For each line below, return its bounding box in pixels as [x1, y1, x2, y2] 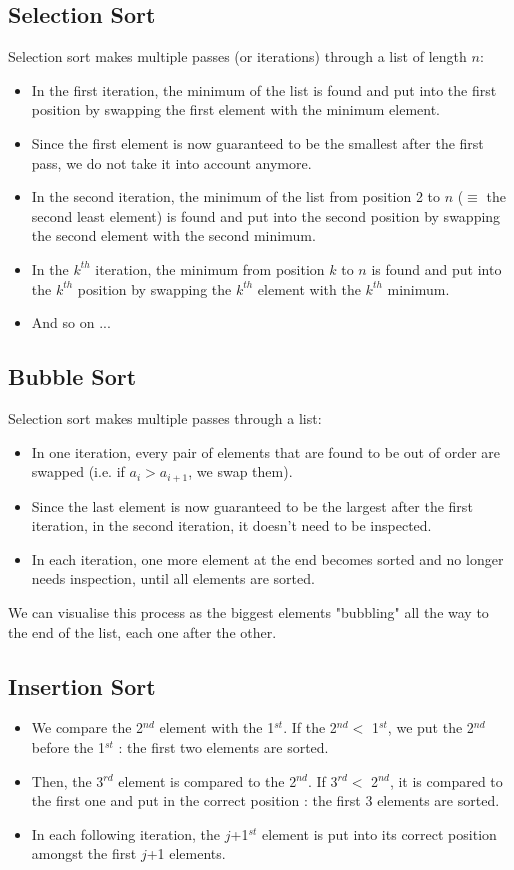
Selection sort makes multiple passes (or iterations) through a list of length [8, 46, 467, 67]
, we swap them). [188, 461, 293, 482]
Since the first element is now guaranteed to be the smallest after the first [31, 132, 484, 153]
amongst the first [31, 843, 137, 864]
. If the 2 [283, 717, 337, 738]
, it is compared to [389, 770, 503, 791]
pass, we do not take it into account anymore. [31, 152, 312, 173]
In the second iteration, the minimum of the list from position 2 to [31, 186, 441, 207]
